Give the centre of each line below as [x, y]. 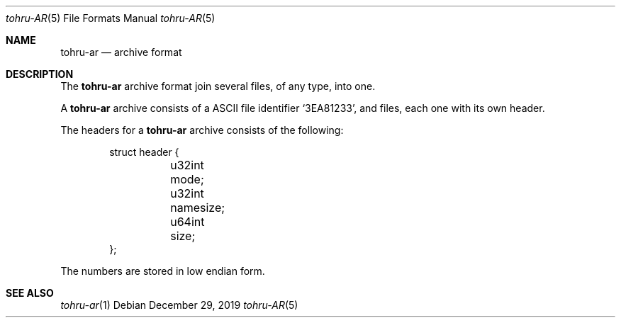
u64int [188, 222]
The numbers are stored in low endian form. [163, 271]
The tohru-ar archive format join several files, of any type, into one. [218, 86]
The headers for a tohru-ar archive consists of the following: [202, 130]
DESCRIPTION [40, 74]
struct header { [144, 152]
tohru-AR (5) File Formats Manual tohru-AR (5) [111, 18]
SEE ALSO [30, 293]
